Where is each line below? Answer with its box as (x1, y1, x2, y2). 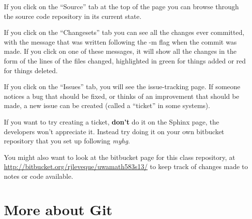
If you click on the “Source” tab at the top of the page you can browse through (4, 1, 239, 11)
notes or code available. (4, 171, 73, 181)
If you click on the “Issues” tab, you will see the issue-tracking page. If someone (4, 81, 240, 92)
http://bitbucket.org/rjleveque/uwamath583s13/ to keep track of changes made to (4, 161, 248, 172)
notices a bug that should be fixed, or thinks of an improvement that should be (4, 91, 239, 101)
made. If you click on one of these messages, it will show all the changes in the (4, 46, 236, 56)
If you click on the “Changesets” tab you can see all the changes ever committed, (4, 27, 245, 37)
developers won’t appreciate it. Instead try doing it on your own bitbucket (4, 126, 224, 136)
